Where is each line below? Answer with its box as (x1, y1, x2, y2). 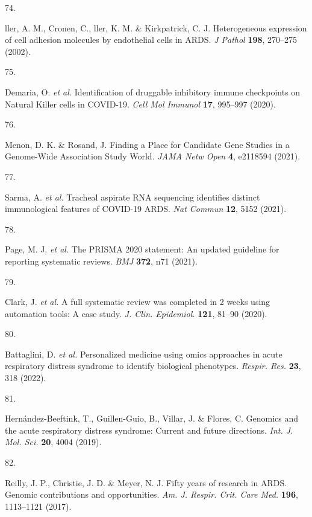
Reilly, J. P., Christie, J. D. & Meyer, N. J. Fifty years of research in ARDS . (5, 476, 287, 489)
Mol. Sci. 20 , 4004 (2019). (5, 435, 102, 448)
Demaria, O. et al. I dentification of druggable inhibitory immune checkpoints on (5, 85, 301, 98)
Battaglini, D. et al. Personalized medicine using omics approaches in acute (5, 347, 282, 360)
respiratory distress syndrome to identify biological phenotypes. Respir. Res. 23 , (5, 359, 301, 372)
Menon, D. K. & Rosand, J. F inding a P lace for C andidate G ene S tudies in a (5, 138, 290, 150)
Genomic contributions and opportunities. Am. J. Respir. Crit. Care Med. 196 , (5, 488, 298, 501)
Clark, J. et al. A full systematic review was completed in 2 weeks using (5, 295, 270, 308)
